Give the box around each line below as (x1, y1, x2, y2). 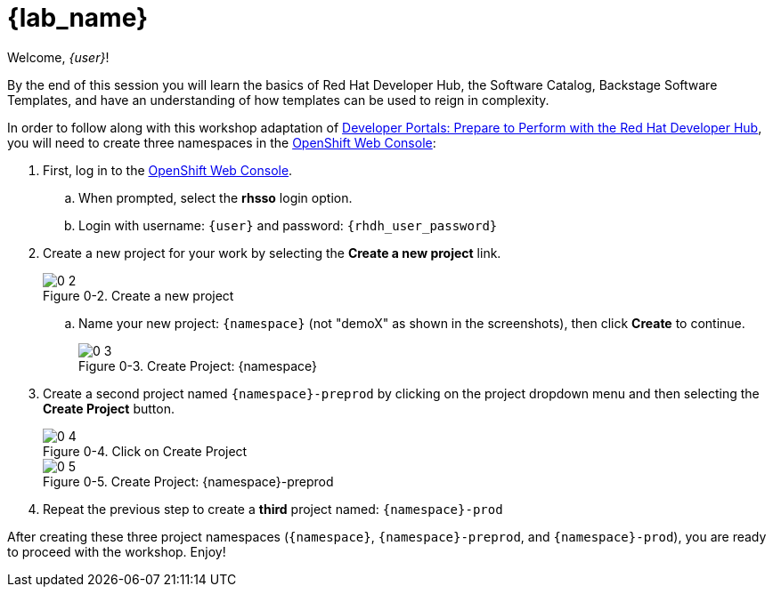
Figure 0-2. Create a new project (43, 287, 234, 303)
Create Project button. (43, 400, 175, 416)
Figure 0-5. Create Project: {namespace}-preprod (43, 473, 334, 489)
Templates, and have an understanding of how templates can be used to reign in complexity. (7, 92, 549, 108)
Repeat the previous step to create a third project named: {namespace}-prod (43, 501, 503, 517)
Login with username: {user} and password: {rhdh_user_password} (78, 217, 498, 233)
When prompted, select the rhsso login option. (78, 189, 353, 205)
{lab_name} (7, 3, 149, 33)
